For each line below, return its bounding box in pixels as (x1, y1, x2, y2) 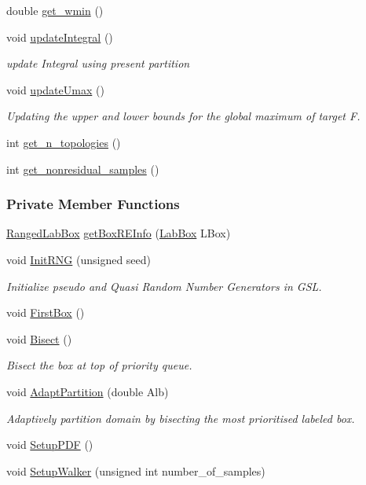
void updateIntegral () (6, 28, 113, 45)
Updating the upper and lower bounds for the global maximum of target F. (6, 108, 361, 124)
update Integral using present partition (6, 55, 190, 72)
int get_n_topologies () (6, 134, 121, 150)
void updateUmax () (6, 81, 104, 97)
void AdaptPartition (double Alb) (6, 383, 169, 399)
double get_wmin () (6, 2, 104, 18)
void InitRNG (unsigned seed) (6, 251, 152, 267)
